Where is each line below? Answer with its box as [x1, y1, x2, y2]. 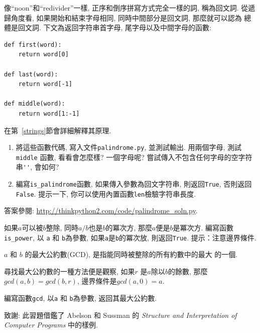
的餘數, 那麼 [168, 266, 208, 276]
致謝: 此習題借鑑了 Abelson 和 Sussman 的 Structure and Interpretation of [4, 309, 237, 320]
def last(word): [4, 70, 58, 78]
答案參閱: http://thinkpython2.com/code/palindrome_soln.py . [4, 205, 198, 216]
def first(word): [4, 41, 62, 48]
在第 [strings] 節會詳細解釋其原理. [4, 125, 111, 135]
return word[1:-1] [18, 110, 80, 117]
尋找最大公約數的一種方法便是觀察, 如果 [4, 266, 135, 276]
